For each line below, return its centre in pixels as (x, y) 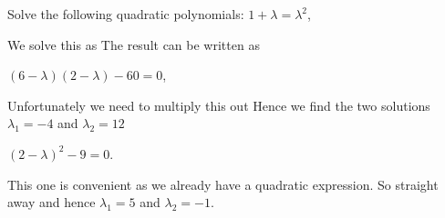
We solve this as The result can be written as (134, 44)
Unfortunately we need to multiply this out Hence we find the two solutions (219, 105)
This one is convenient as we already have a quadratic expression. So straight (223, 184)
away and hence (52, 202)
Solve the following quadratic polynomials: (126, 14)
